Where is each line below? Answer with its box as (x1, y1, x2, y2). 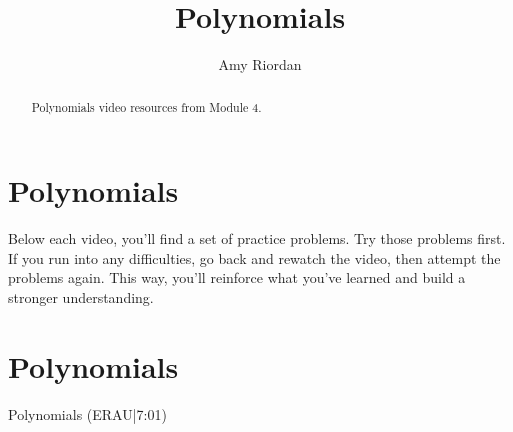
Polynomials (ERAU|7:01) (8, 403, 167, 424)
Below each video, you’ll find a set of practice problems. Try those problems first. (8, 228, 506, 249)
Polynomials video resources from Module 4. (31, 98, 262, 115)
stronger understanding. (8, 286, 154, 307)
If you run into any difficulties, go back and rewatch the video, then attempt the (8, 247, 501, 268)
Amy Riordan (218, 54, 302, 75)
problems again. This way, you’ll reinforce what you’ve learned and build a (8, 267, 466, 288)
